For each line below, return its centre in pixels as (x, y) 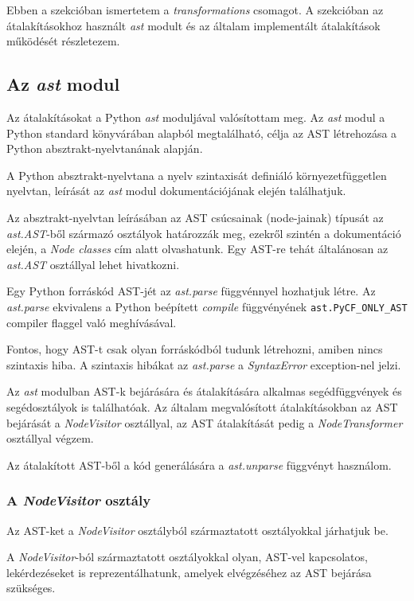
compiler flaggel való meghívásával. (92, 322)
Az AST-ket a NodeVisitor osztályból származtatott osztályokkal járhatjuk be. (197, 530)
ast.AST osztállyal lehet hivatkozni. (93, 264)
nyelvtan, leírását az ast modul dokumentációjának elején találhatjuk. (176, 191)
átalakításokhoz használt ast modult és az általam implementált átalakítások (193, 25)
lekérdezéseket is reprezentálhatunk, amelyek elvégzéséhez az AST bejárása (189, 572)
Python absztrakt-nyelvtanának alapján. (105, 148)
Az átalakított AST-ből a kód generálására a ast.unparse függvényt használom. (199, 464)
